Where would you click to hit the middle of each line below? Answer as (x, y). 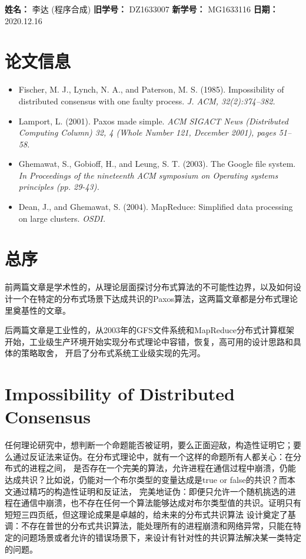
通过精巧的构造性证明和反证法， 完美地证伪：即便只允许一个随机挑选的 (150, 491)
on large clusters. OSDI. (62, 218)
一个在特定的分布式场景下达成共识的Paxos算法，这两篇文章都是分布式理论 (155, 298)
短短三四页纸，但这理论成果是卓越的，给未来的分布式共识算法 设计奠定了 (146, 514)
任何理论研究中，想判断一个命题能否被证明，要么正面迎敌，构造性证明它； (149, 445)
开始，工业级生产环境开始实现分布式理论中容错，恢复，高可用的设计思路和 (149, 341)
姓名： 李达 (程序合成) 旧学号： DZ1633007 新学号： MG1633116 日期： (142, 9)
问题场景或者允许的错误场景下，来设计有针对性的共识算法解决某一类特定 (161, 537)
